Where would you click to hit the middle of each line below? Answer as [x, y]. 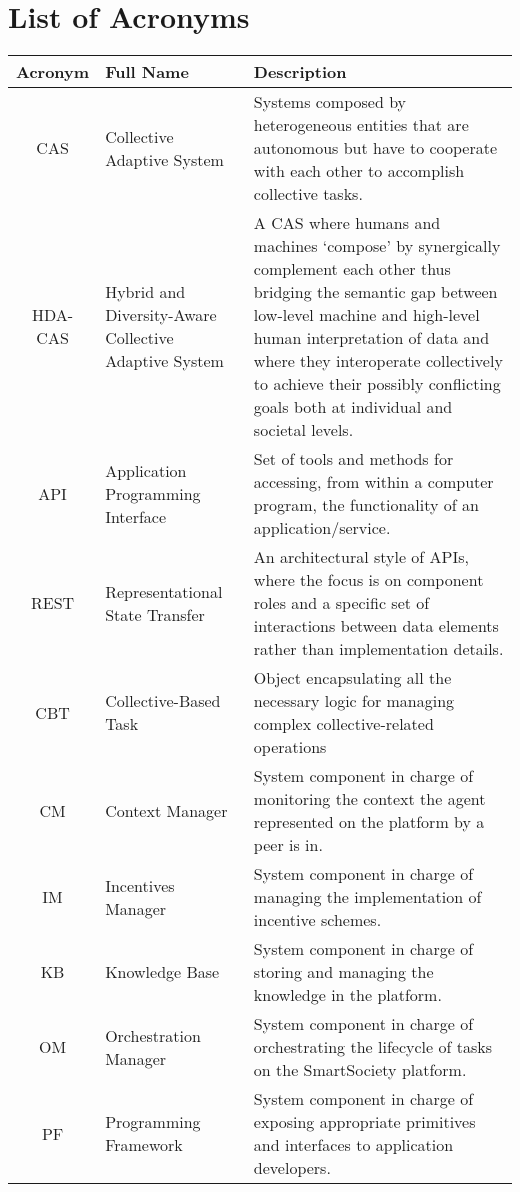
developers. [292, 1168]
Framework [144, 1145]
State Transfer [155, 614]
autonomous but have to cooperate [375, 148]
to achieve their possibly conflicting [377, 384]
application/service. [322, 528]
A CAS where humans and [347, 223]
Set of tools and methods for [353, 459]
